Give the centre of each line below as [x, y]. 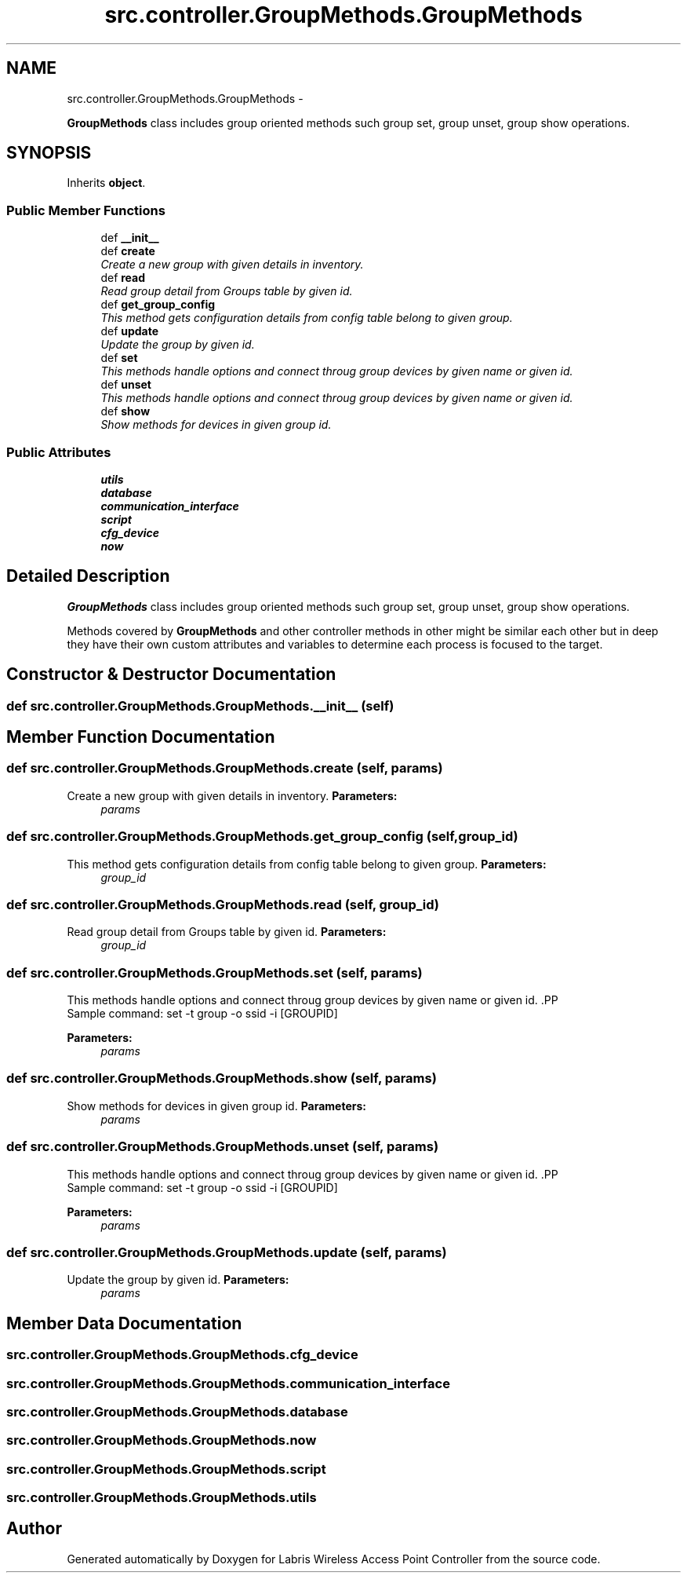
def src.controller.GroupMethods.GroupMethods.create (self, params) [225, 768]
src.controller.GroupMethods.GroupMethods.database [177, 1411]
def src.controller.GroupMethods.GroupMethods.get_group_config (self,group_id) [262, 837]
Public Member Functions [86, 210]
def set [119, 358]
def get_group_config [158, 305]
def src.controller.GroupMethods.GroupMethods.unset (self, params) [223, 1147]
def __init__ [130, 238]
